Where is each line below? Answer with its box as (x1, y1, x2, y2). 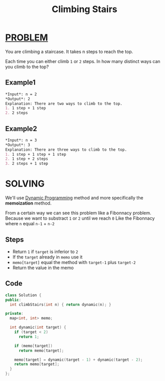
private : (5, 311, 24, 316)
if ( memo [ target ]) (14, 343, 53, 348)
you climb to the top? (5, 63, 49, 70)
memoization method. (5, 200, 52, 206)
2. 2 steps (5, 110, 28, 115)
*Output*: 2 (5, 96, 30, 101)
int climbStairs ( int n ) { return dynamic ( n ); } (10, 302, 112, 307)
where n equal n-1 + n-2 (5, 221, 55, 227)
